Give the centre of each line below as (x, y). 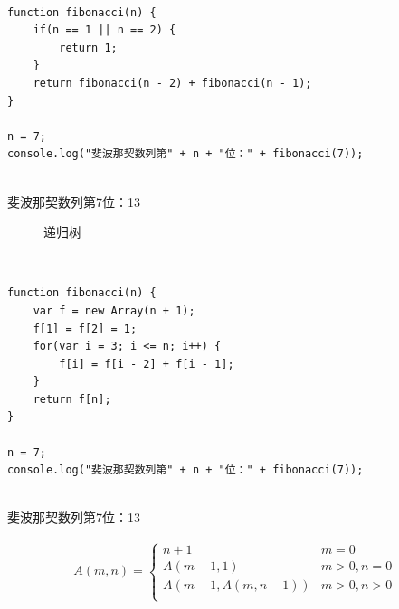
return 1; (88, 47)
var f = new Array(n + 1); (114, 310)
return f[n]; (72, 399)
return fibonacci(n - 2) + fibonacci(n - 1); (172, 83)
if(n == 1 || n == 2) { (104, 30)
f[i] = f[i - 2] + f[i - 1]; (147, 364)
